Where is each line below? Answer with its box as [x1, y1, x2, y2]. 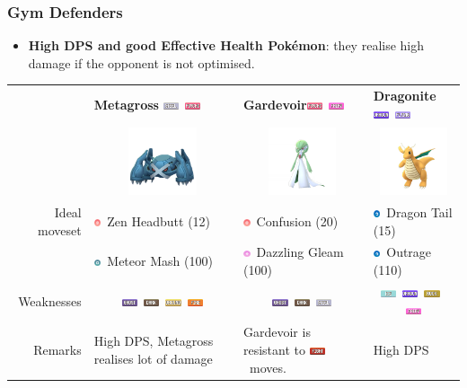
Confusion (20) [256, 211, 339, 230]
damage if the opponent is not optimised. [28, 53, 255, 72]
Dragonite [373, 86, 436, 105]
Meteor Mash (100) [107, 251, 213, 270]
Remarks [33, 339, 82, 358]
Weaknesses [18, 291, 82, 310]
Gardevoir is [242, 322, 311, 341]
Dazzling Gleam [256, 242, 344, 261]
